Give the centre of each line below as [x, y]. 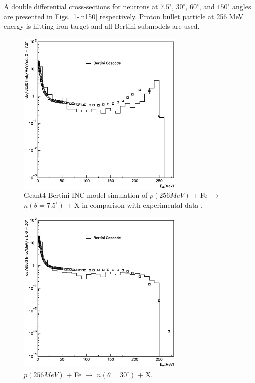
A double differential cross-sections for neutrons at [81, 6]
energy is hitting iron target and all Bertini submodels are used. [102, 26]
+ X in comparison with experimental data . [134, 205]
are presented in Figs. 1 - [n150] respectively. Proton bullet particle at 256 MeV [124, 16]
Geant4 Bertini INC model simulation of [86, 195]
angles [242, 6]
